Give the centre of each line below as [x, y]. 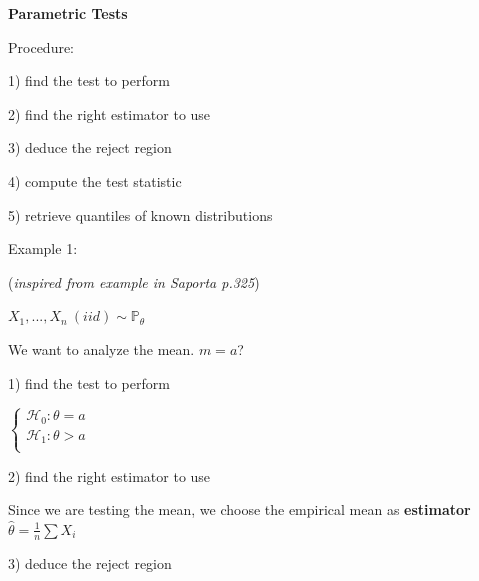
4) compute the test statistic [95, 180]
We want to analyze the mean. [101, 348]
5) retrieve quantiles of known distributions [140, 214]
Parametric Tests [68, 13]
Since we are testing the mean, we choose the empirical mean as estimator [239, 509]
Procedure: [41, 46]
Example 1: [43, 248]
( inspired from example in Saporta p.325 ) [134, 281]
